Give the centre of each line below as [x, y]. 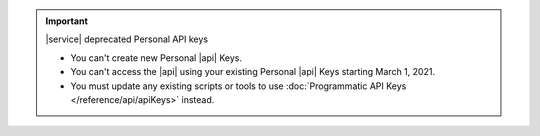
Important [67, 21]
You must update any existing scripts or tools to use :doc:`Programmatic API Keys [238, 86]
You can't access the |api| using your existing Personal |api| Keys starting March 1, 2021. [252, 72]
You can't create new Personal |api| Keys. [156, 57]
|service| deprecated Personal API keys [127, 39]
